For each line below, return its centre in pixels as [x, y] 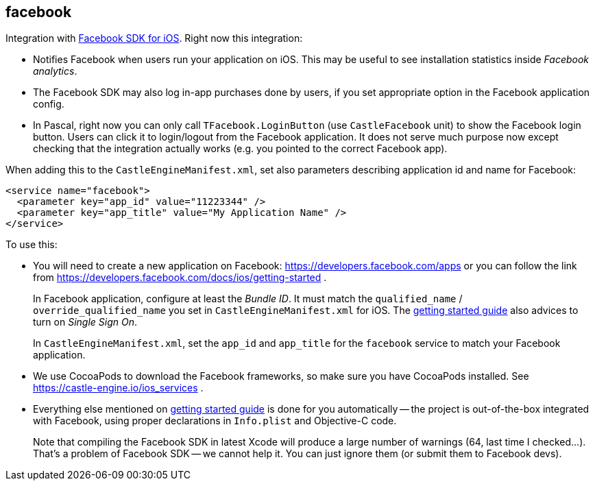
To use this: [32, 245]
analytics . [55, 71]
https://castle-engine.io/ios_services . [118, 388]
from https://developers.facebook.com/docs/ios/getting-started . [180, 278]
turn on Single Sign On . [85, 322]
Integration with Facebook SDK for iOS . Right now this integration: [154, 38]
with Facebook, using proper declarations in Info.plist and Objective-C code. [215, 421]
